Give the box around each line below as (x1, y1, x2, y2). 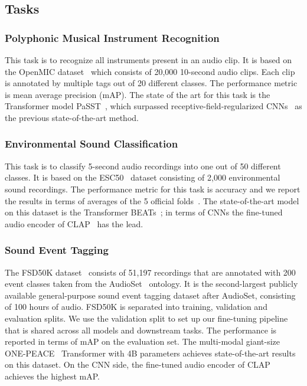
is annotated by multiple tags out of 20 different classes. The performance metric (5, 77, 298, 89)
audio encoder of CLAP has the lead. (5, 217, 143, 230)
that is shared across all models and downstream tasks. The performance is (5, 323, 277, 336)
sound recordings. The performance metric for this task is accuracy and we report (5, 182, 301, 195)
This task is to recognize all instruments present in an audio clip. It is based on (5, 54, 292, 66)
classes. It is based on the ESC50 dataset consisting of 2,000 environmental (5, 171, 280, 184)
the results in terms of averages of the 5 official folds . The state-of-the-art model (5, 194, 299, 207)
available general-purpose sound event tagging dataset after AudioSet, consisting (5, 289, 296, 301)
